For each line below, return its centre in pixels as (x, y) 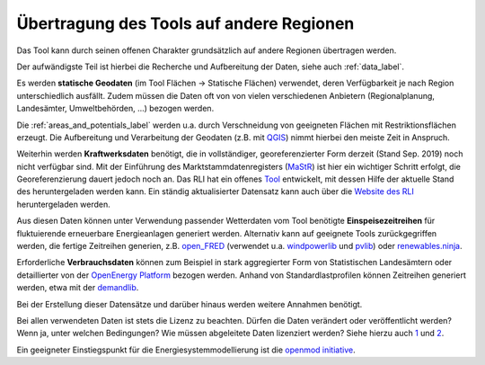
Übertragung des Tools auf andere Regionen (185, 23)
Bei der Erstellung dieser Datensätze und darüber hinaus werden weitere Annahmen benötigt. (190, 304)
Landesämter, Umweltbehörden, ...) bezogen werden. (115, 109)
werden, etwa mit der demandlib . (78, 288)
